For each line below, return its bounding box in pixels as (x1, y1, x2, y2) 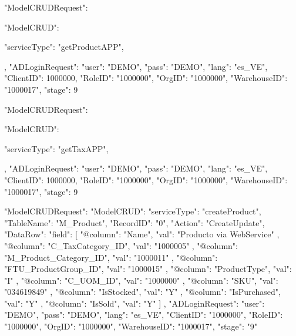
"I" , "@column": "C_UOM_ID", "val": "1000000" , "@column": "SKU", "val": (4, 274, 278, 286)
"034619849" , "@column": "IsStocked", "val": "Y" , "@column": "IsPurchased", (4, 285, 281, 298)
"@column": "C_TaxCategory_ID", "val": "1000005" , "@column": (4, 239, 238, 251)
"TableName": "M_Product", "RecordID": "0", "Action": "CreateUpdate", (4, 216, 265, 229)
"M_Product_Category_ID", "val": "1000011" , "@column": (4, 251, 218, 263)
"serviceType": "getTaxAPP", (4, 142, 109, 154)
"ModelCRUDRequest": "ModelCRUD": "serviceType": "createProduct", (4, 205, 261, 217)
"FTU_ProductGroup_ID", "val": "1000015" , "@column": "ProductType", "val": (4, 263, 292, 275)
